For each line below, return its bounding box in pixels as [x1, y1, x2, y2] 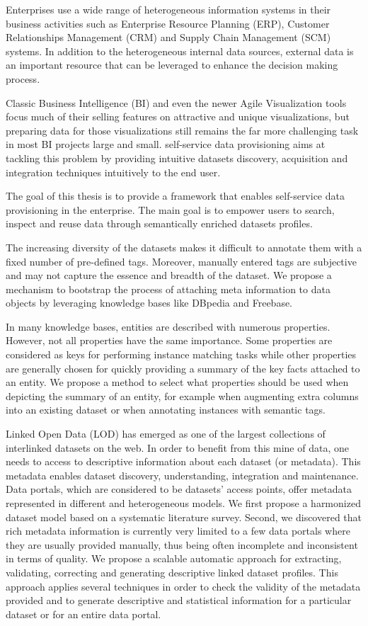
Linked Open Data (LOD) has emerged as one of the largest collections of [6, 426, 326, 441]
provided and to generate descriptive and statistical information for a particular [6, 593, 352, 608]
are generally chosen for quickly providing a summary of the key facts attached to [6, 360, 360, 375]
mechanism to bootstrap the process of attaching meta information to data [6, 281, 330, 296]
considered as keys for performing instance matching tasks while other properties [6, 347, 357, 362]
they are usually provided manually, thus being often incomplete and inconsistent [6, 537, 358, 552]
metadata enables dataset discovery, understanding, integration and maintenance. [6, 467, 359, 482]
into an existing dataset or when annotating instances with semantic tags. [6, 402, 326, 417]
